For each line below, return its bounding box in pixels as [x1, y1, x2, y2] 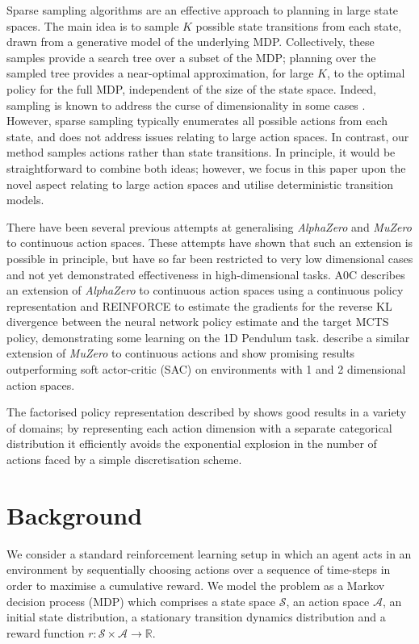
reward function [6, 624, 85, 641]
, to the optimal [326, 65, 405, 82]
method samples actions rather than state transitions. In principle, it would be [6, 144, 396, 161]
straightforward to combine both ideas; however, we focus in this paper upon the [6, 159, 406, 176]
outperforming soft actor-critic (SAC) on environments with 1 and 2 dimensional [6, 361, 406, 378]
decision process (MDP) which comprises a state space [6, 592, 276, 609]
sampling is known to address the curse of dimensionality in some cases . [6, 96, 366, 113]
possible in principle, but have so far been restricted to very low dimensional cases [6, 249, 413, 266]
